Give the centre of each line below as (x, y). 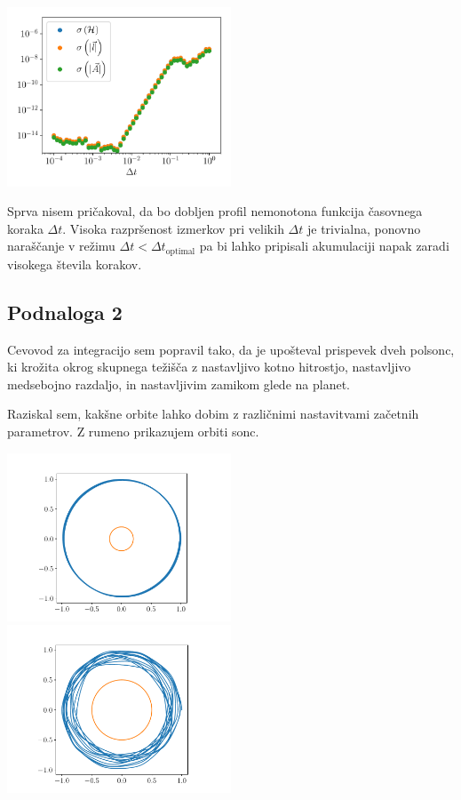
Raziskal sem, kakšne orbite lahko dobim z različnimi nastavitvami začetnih (213, 414)
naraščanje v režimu (61, 246)
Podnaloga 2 (65, 312)
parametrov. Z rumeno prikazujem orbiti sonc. (133, 431)
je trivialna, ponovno (364, 228)
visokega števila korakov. (75, 264)
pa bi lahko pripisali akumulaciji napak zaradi (324, 246)
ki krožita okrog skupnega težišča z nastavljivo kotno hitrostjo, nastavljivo (209, 367)
